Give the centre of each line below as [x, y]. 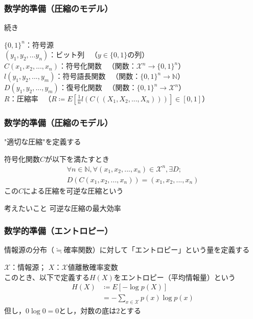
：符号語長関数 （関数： [98, 76]
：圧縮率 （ [30, 98]
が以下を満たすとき [77, 158]
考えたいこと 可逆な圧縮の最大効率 [63, 208]
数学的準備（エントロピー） [59, 231]
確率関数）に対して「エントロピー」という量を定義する [157, 250]
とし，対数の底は [88, 311]
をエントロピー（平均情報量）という [175, 277]
